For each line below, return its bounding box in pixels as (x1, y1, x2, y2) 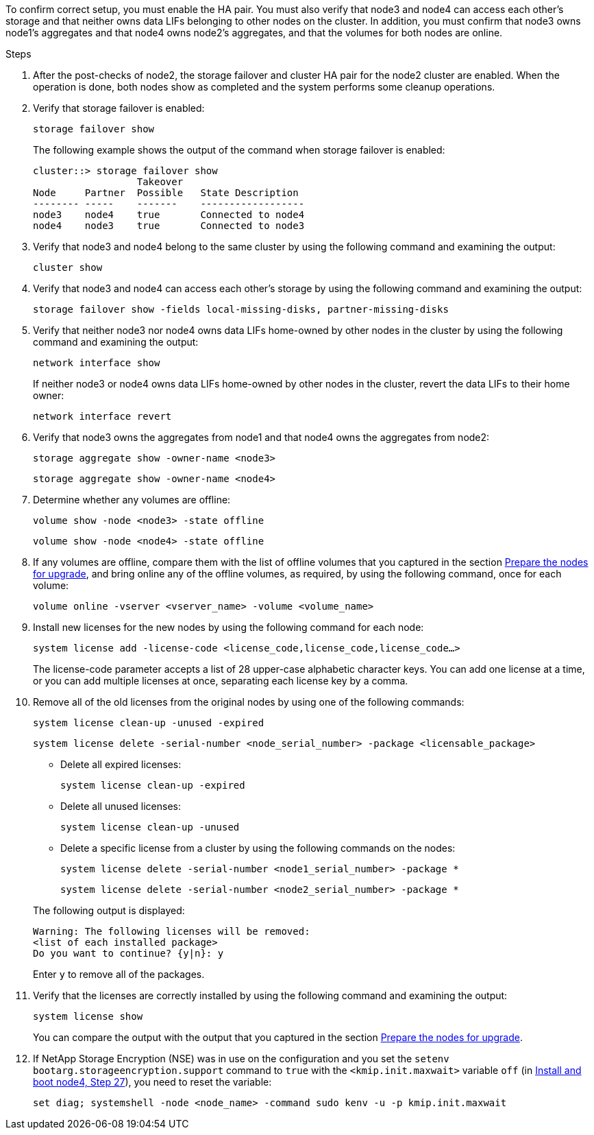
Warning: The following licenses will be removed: (33, 926, 310, 937)
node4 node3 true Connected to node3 (33, 220, 305, 231)
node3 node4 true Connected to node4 (33, 209, 305, 220)
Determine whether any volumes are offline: (33, 494, 231, 505)
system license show (33, 1011, 143, 1022)
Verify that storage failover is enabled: (33, 102, 205, 114)
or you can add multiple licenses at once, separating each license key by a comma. (33, 675, 408, 686)
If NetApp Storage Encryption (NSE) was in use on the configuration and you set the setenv (33, 1053, 449, 1064)
